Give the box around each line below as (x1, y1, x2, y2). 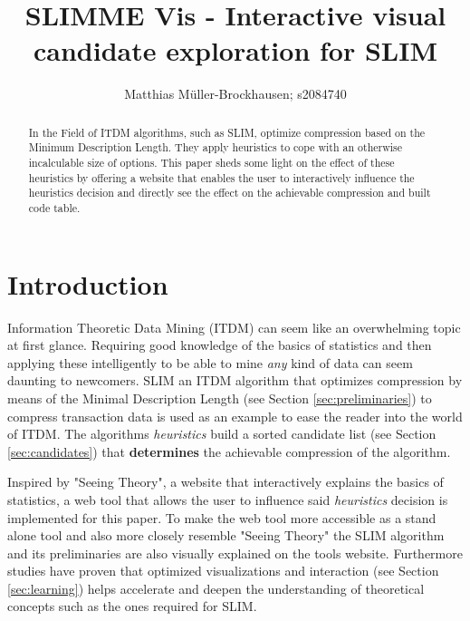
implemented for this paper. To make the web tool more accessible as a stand (7, 508, 436, 527)
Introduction (7, 265, 168, 302)
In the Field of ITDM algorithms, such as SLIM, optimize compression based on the (28, 124, 426, 140)
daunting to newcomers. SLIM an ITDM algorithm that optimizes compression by (7, 371, 463, 390)
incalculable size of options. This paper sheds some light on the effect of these (28, 155, 395, 170)
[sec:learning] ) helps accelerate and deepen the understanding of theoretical (7, 578, 425, 597)
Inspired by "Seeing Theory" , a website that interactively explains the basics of (7, 472, 444, 491)
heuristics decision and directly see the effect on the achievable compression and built (28, 185, 431, 200)
